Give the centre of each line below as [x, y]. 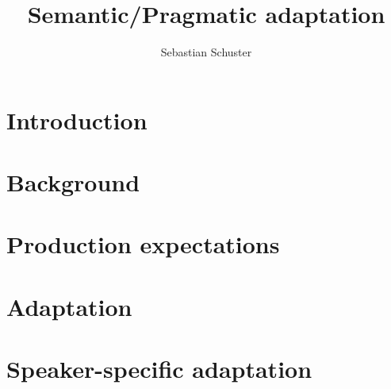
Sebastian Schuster [206, 52]
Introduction [77, 119]
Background [73, 182]
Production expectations [143, 244]
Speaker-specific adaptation [159, 369]
